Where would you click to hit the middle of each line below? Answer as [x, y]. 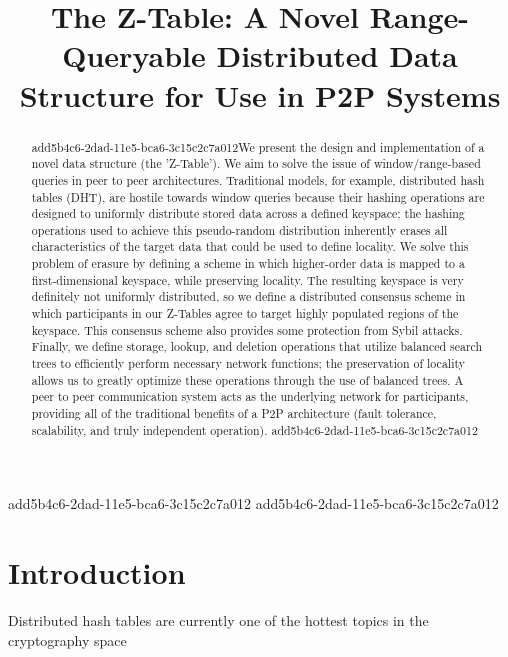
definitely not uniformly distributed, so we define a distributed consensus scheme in [248, 296]
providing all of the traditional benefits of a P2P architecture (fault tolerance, [234, 413]
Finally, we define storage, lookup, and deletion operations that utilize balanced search [257, 346]
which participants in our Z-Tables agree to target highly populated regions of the [245, 313]
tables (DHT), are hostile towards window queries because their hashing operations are [258, 196]
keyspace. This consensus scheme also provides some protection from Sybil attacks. [247, 329]
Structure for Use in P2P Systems [260, 94]
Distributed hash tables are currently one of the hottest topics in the [218, 620]
